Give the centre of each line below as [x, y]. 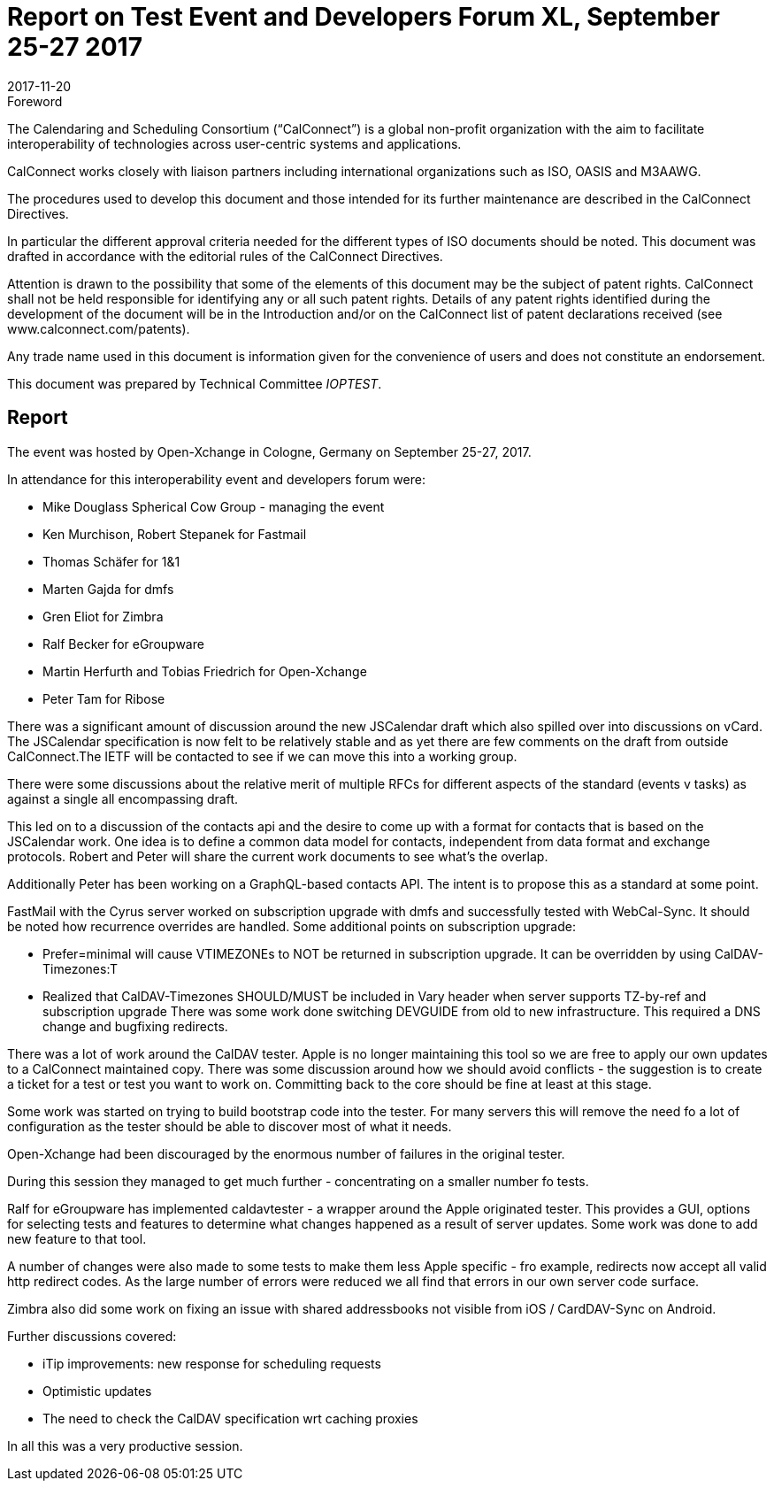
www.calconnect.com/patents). [99, 328]
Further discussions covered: [92, 1336]
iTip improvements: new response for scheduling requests [212, 1363]
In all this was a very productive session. [125, 1446]
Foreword [35, 101]
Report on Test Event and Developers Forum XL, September [364, 17]
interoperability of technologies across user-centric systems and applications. [234, 143]
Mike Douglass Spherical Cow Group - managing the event [214, 506]
